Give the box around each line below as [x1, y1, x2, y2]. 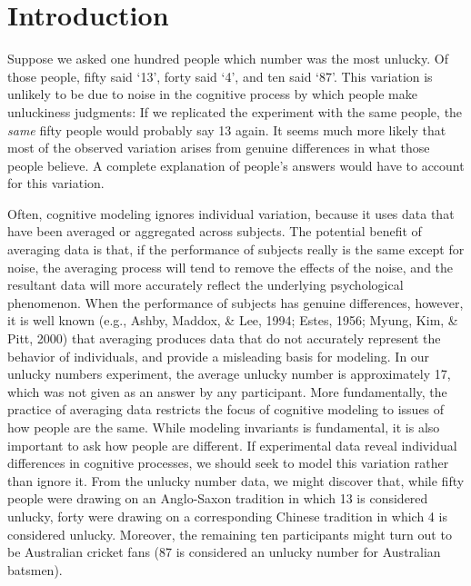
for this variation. [7, 174, 105, 193]
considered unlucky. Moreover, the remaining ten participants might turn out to [7, 524, 452, 543]
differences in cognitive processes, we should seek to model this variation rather [7, 453, 449, 472]
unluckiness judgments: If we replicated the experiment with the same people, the [7, 102, 463, 121]
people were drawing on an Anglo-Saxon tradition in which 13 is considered [7, 489, 428, 508]
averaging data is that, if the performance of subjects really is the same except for [7, 240, 465, 259]
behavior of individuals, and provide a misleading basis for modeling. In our [7, 346, 430, 365]
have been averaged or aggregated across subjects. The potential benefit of [7, 222, 422, 241]
